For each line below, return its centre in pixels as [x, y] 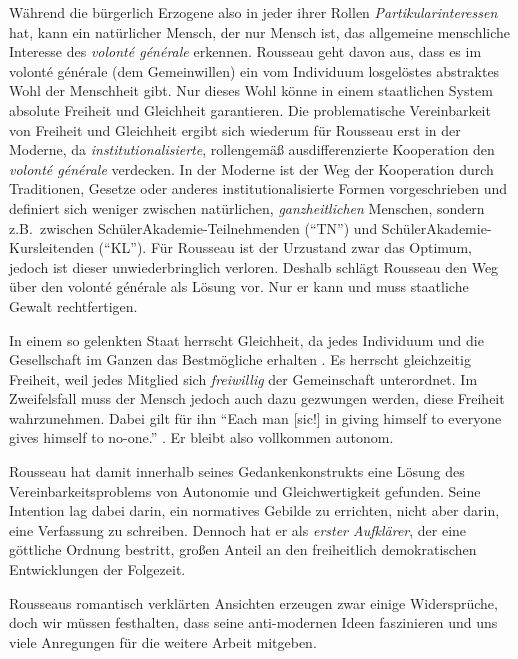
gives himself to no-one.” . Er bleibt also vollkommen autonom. [201, 437]
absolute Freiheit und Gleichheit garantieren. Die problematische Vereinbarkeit [250, 109]
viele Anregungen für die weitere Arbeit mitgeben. [163, 641]
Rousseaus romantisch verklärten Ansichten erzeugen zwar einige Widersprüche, [253, 602]
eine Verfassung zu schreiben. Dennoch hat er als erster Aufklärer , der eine [238, 529]
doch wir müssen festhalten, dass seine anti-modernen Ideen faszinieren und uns [253, 622]
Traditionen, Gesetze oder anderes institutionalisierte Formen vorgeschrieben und [258, 188]
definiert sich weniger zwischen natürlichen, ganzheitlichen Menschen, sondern [247, 207]
